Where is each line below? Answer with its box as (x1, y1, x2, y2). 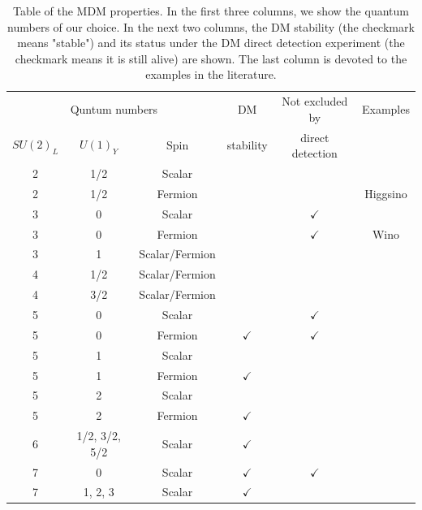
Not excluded (282, 93, 348, 110)
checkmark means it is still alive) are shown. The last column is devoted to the (15, 50, 407, 67)
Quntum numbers (70, 101, 158, 118)
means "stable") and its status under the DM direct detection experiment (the (17, 34, 405, 51)
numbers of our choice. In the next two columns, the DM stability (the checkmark (7, 18, 415, 35)
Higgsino (364, 184, 407, 201)
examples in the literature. (145, 66, 277, 83)
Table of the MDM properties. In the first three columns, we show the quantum (13, 2, 409, 19)
